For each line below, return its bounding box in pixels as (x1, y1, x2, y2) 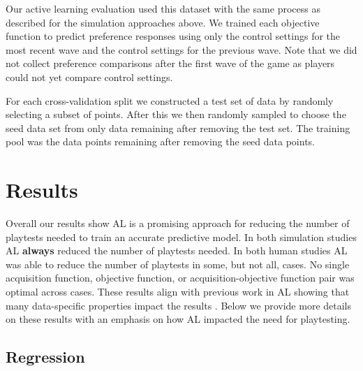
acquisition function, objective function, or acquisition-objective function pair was (6, 270, 355, 285)
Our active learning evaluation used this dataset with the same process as (6, 1, 320, 15)
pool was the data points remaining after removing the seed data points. (6, 134, 315, 149)
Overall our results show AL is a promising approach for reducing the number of (6, 216, 350, 231)
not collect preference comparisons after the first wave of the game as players (6, 56, 335, 71)
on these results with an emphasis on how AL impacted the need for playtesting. (6, 312, 350, 326)
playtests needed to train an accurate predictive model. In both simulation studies (6, 229, 357, 244)
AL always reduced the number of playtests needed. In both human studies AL (6, 243, 348, 258)
